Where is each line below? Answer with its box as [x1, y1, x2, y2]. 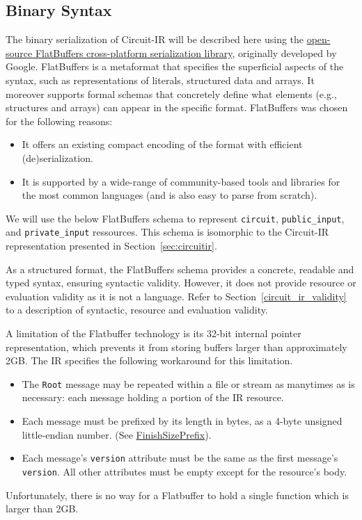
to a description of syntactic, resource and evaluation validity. [6, 302, 268, 317]
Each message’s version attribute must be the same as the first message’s [22, 450, 338, 465]
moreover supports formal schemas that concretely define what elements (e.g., [6, 86, 337, 101]
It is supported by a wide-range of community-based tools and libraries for [22, 174, 340, 188]
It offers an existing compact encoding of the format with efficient [22, 137, 303, 152]
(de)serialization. [22, 150, 93, 165]
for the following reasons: [6, 113, 113, 128]
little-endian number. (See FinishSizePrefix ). [22, 427, 212, 441]
